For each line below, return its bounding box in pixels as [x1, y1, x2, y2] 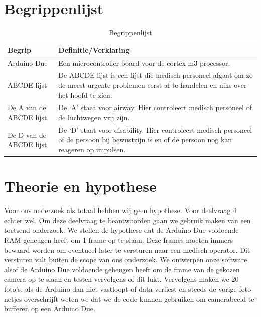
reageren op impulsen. [58, 144, 126, 155]
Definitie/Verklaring [58, 44, 130, 55]
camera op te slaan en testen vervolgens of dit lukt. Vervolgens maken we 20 [4, 274, 239, 284]
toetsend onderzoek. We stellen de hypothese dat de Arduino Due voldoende [4, 225, 239, 235]
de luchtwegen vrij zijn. [58, 112, 130, 123]
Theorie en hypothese [4, 176, 157, 196]
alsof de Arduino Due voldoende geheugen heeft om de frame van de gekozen [4, 264, 240, 274]
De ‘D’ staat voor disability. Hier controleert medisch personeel [58, 124, 252, 135]
